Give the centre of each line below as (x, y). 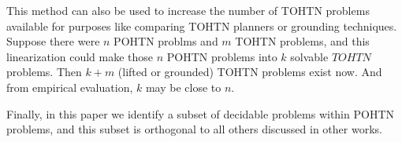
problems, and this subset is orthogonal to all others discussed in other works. (194, 129)
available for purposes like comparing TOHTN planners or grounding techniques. (202, 25)
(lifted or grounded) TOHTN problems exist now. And (250, 72)
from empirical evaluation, (70, 87)
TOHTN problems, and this (302, 41)
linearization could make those (80, 56)
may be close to (183, 87)
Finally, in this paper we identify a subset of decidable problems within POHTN (200, 113)
